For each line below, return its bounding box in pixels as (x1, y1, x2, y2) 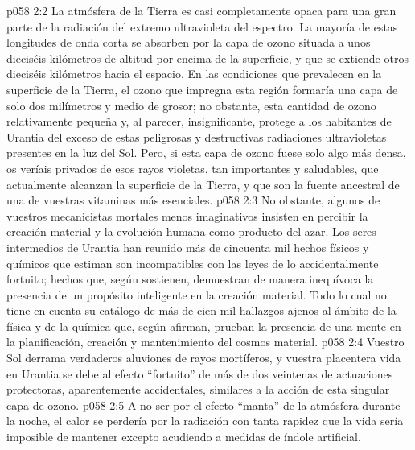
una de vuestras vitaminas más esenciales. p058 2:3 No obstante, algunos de (6, 192, 380, 208)
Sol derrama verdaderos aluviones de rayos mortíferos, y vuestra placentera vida (6, 349, 401, 366)
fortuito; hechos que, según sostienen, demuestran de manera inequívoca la (6, 270, 374, 287)
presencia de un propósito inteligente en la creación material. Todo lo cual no (6, 286, 387, 303)
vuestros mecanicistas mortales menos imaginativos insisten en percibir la (6, 207, 368, 224)
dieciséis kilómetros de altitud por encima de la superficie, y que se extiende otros (6, 49, 409, 66)
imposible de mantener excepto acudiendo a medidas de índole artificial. (6, 428, 361, 445)
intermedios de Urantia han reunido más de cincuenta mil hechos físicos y (6, 238, 369, 255)
